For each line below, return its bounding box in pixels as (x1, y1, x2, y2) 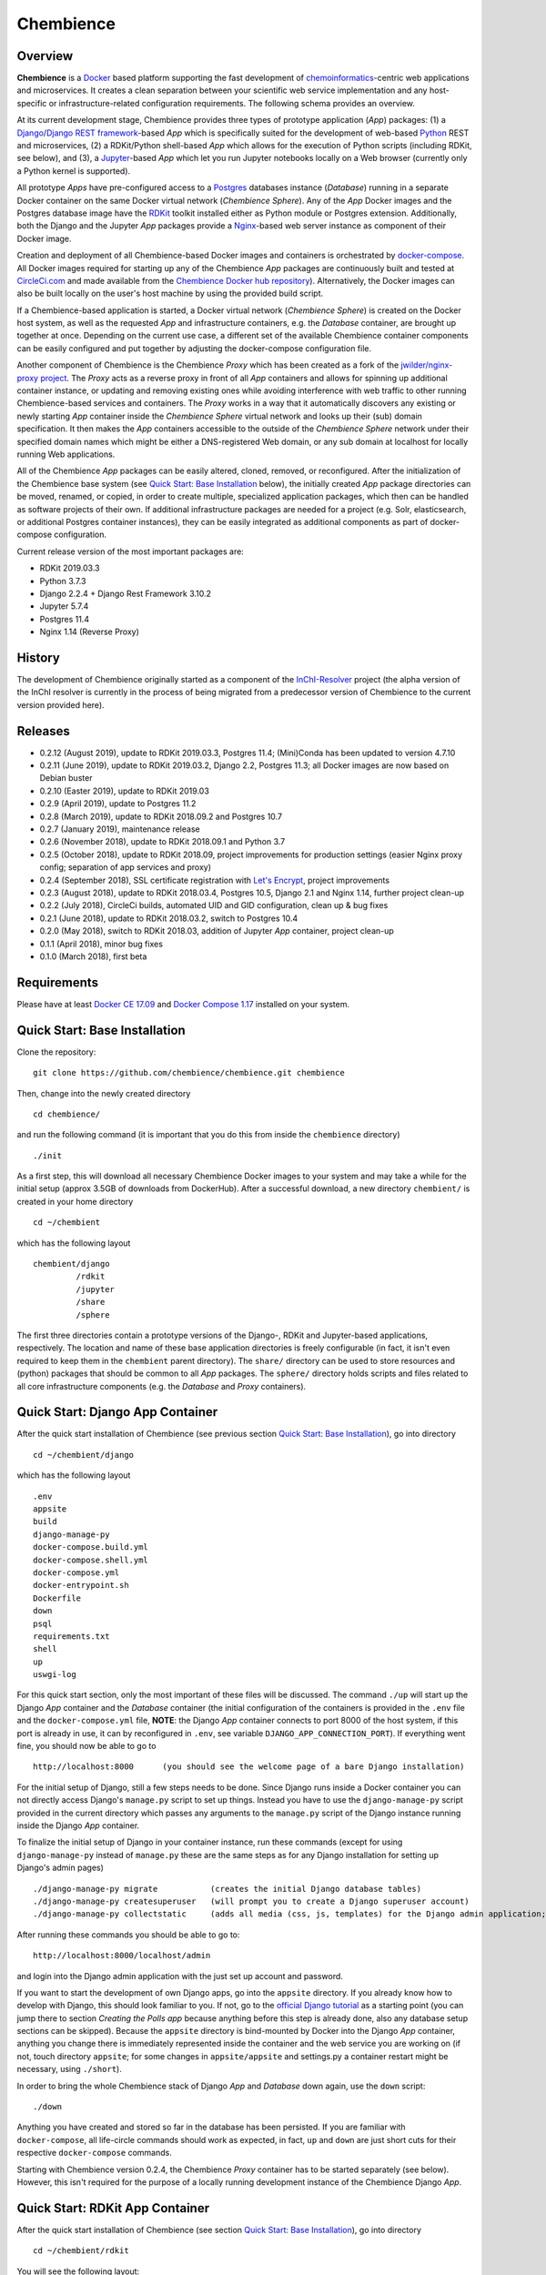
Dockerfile (33, 1592, 82, 1603)
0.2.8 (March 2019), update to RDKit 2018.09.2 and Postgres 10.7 (39, 811, 282, 822)
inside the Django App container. (16, 1820, 140, 1831)
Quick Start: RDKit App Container (16, 2200, 209, 2216)
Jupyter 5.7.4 (39, 601, 89, 612)
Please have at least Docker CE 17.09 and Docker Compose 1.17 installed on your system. (16, 998, 350, 1009)
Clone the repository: (16, 1046, 96, 1057)
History (16, 650, 61, 665)
